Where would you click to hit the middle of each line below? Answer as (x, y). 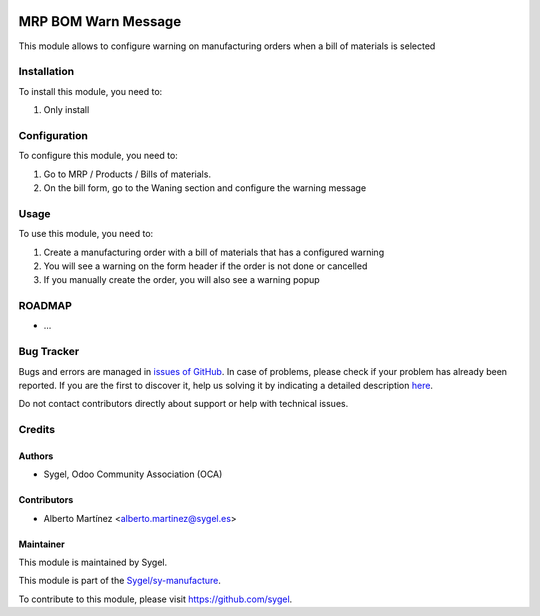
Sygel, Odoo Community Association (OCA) (133, 474)
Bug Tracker (49, 352)
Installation (46, 72)
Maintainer (41, 544)
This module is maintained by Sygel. (93, 562)
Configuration (53, 135)
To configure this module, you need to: (98, 156)
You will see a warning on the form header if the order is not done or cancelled (205, 266)
